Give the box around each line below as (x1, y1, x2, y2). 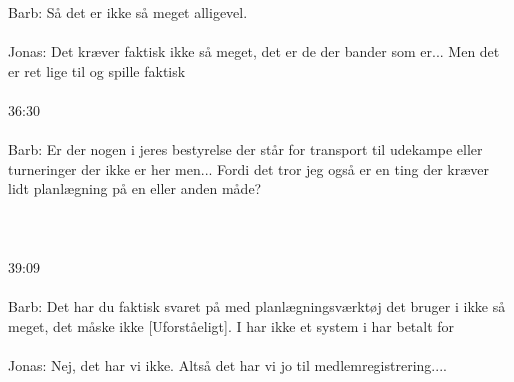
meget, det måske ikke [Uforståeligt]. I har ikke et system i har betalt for (8, 315, 455, 336)
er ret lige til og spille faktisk (8, 60, 186, 81)
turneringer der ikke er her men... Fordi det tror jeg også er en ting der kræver (8, 158, 490, 179)
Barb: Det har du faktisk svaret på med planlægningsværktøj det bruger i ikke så (8, 295, 506, 316)
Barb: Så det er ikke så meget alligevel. (8, 2, 248, 22)
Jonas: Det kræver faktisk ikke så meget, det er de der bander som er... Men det (8, 41, 500, 62)
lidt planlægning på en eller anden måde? (8, 178, 262, 199)
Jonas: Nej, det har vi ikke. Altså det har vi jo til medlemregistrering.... (8, 354, 447, 375)
